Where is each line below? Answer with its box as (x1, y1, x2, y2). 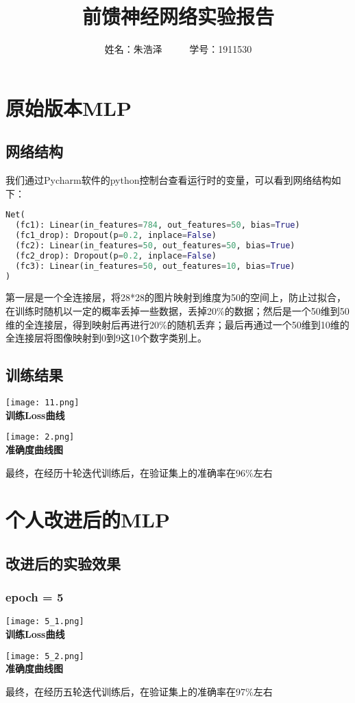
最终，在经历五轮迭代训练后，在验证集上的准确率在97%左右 (5, 684, 273, 698)
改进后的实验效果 (5, 552, 121, 573)
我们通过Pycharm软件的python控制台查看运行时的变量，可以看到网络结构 (5, 173, 332, 187)
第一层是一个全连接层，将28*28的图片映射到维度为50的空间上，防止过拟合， (5, 290, 346, 305)
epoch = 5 (5, 588, 64, 606)
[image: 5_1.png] (5, 617, 84, 627)
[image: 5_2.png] (5, 651, 84, 661)
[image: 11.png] (5, 398, 79, 407)
